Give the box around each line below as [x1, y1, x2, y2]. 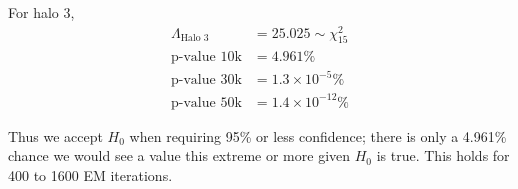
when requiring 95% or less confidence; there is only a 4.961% [129, 125, 507, 146]
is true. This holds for [376, 145, 510, 166]
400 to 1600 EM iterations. [8, 164, 173, 185]
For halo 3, [8, 2, 75, 22]
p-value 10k [171, 49, 242, 64]
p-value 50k [171, 95, 242, 110]
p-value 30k [171, 73, 242, 88]
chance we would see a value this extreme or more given [8, 145, 351, 166]
